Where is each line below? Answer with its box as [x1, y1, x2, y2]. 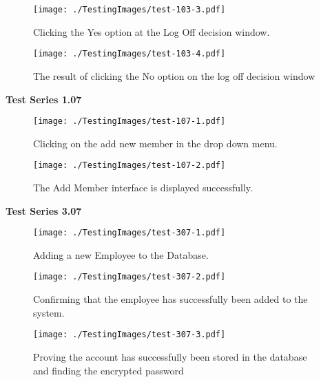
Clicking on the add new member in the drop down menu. [33, 136, 278, 150]
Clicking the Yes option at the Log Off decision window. [33, 24, 270, 39]
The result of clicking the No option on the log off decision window [33, 68, 315, 83]
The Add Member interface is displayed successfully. [33, 180, 253, 194]
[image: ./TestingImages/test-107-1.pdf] [33, 116, 226, 127]
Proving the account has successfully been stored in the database [33, 349, 307, 363]
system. [33, 305, 65, 319]
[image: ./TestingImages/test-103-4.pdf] [33, 49, 226, 59]
